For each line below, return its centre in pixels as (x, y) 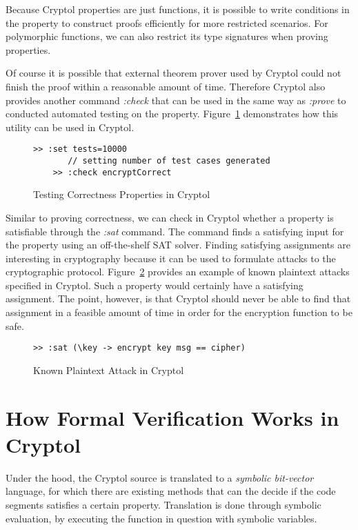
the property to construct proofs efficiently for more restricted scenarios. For (167, 22)
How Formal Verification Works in (172, 417)
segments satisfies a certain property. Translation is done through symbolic (163, 504)
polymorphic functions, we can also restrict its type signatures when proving (167, 36)
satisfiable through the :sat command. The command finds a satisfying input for (175, 231)
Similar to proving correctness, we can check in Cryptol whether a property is (170, 217)
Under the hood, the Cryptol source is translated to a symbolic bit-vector (160, 477)
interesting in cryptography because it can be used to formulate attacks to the (171, 258)
